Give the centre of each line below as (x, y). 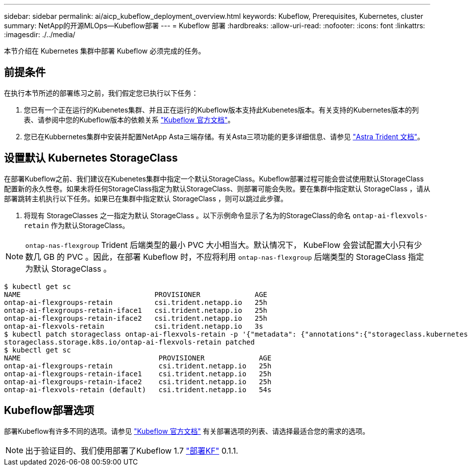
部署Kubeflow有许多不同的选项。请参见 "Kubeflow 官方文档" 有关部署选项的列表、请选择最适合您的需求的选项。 (187, 431)
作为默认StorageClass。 (90, 225)
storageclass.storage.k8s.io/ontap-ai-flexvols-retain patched (129, 342)
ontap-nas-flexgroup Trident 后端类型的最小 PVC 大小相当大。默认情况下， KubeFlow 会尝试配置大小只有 (220, 245)
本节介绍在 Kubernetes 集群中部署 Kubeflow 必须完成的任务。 (105, 51)
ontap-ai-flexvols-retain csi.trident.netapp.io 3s (134, 326)
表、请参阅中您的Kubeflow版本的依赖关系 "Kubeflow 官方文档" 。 (129, 119)
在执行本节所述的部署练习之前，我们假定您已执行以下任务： (101, 93)
